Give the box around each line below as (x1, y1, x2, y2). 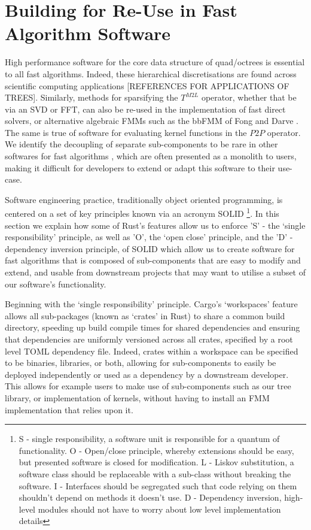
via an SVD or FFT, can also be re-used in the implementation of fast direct (5, 102, 286, 115)
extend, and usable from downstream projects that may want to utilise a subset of (5, 266, 306, 278)
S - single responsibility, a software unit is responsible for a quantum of (19, 432, 280, 445)
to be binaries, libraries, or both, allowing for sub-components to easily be (5, 356, 276, 369)
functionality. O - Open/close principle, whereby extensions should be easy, (19, 444, 294, 456)
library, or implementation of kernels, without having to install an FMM (5, 392, 270, 404)
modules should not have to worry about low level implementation (38, 502, 281, 515)
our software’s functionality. (5, 277, 106, 290)
